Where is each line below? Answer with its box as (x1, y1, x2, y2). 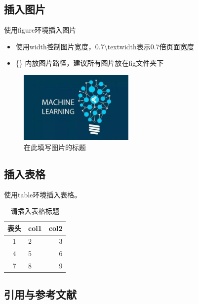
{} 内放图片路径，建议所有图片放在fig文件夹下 (15, 58, 164, 68)
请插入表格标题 (10, 206, 59, 216)
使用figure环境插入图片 (4, 25, 77, 35)
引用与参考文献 (4, 287, 77, 302)
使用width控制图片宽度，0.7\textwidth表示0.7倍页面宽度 (15, 41, 194, 51)
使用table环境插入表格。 (4, 189, 81, 199)
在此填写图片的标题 (24, 142, 86, 152)
